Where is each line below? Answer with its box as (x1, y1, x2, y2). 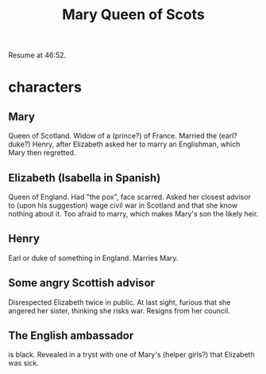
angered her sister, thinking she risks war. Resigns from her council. (8, 306, 230, 315)
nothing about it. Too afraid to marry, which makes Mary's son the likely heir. (8, 209, 259, 218)
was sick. (8, 358, 40, 368)
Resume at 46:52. (8, 50, 67, 60)
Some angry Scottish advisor (8, 276, 156, 290)
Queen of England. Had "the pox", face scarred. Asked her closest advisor (8, 193, 252, 201)
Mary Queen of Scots (62, 6, 205, 24)
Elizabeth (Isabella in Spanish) (8, 171, 161, 185)
